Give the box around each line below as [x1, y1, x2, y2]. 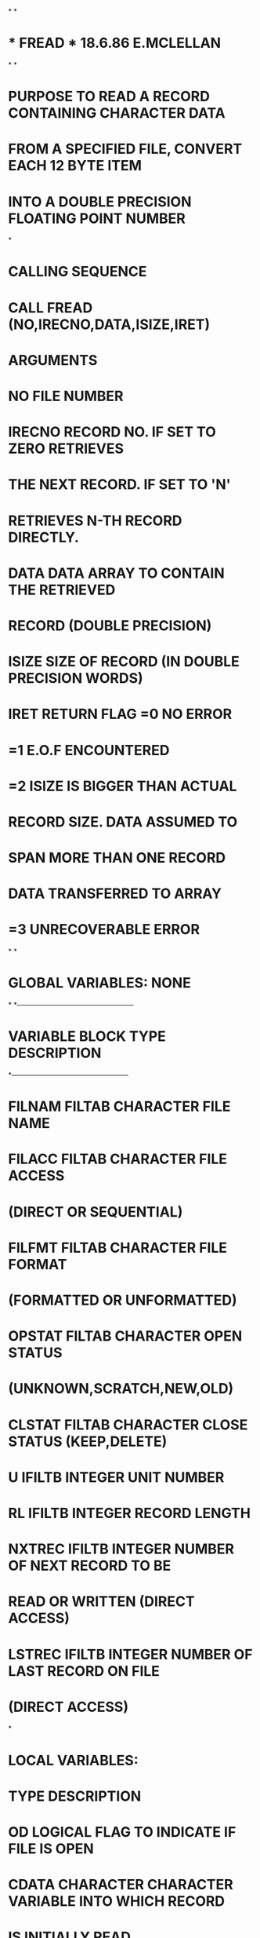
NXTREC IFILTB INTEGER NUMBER [8, 1540, 235, 1558]
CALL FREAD [8, 298, 93, 316]
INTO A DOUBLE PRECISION [8, 192, 192, 210]
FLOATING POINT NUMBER [8, 210, 186, 227]
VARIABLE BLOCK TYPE [8, 1027, 166, 1046]
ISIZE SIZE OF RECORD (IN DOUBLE [8, 653, 240, 670]
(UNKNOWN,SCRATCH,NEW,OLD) [8, 1380, 234, 1398]
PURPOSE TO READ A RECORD [8, 88, 210, 105]
